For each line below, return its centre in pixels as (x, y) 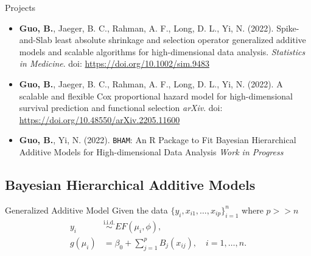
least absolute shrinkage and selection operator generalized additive (180, 40)
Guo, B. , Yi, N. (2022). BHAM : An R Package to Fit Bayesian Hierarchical (158, 140)
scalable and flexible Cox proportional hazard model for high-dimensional (156, 96)
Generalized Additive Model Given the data (86, 210)
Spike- (288, 28)
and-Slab (36, 40)
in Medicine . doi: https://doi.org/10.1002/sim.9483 (114, 63)
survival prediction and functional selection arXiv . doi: (121, 108)
